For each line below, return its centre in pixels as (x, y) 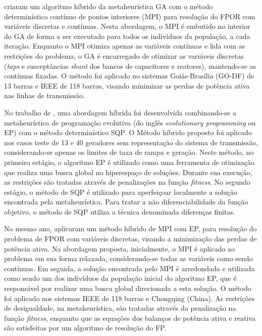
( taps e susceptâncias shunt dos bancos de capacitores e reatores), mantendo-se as (130, 66)
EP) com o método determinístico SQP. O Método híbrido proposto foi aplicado (128, 132)
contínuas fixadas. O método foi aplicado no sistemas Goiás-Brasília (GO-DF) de (129, 76)
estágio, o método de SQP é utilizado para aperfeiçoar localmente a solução (121, 192)
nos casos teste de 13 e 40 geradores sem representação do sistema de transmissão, (131, 142)
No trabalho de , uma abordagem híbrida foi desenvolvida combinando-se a (120, 112)
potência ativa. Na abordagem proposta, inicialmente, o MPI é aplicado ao (119, 248)
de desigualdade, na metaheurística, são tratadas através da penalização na (120, 308)
